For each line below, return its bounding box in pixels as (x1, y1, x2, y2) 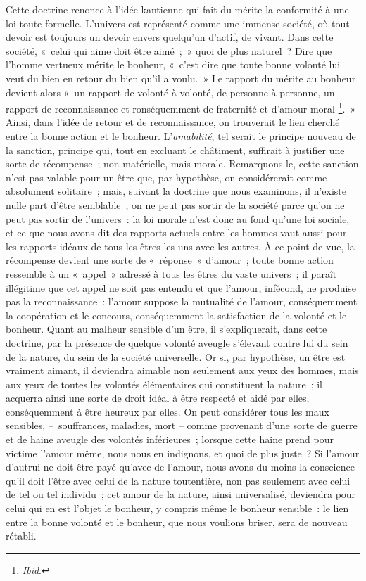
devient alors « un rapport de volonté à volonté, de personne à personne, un (6, 84, 335, 99)
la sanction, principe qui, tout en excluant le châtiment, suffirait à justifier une (6, 142, 345, 157)
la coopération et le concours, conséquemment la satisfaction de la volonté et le (6, 307, 347, 322)
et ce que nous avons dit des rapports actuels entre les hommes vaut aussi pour (6, 225, 347, 240)
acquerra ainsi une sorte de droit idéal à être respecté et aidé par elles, (6, 390, 310, 405)
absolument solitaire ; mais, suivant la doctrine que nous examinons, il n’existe (6, 184, 347, 198)
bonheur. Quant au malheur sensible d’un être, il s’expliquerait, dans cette (6, 321, 327, 336)
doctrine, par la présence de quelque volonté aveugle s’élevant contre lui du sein (6, 335, 348, 350)
